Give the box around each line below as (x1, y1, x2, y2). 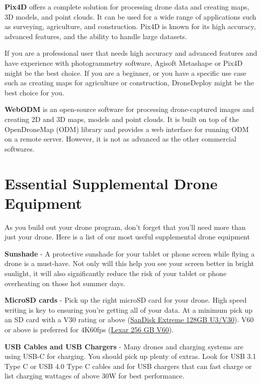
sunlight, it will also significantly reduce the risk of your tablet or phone (5, 268, 227, 278)
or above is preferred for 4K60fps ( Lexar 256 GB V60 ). (5, 324, 174, 334)
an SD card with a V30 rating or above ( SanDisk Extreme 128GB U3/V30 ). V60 (5, 314, 254, 325)
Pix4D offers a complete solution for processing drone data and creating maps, (5, 2, 249, 12)
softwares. (5, 143, 35, 154)
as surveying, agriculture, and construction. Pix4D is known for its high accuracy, (5, 21, 256, 32)
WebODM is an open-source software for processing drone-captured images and (5, 104, 254, 114)
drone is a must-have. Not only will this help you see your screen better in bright (5, 258, 254, 269)
